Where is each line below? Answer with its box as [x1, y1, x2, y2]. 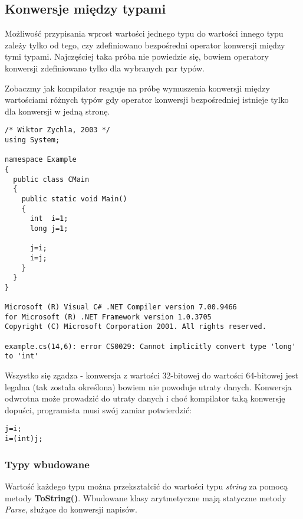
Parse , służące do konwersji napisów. [5, 503, 137, 515]
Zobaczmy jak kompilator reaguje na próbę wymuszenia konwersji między [5, 81, 270, 94]
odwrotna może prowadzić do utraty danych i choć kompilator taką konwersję [5, 392, 285, 404]
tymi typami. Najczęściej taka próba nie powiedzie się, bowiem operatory [5, 50, 269, 63]
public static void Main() [21, 194, 127, 203]
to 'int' [5, 352, 39, 361]
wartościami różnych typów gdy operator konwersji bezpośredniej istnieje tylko [5, 93, 289, 106]
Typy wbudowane [5, 456, 90, 471]
